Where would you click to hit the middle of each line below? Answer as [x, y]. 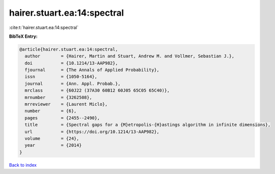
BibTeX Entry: [23, 36]
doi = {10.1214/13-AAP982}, [71, 63]
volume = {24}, [52, 138]
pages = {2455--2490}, [62, 118]
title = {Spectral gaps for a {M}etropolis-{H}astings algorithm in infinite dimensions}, [148, 125]
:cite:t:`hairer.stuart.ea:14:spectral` [44, 27]
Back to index [23, 165]
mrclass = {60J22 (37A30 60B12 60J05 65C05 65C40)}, [97, 90]
